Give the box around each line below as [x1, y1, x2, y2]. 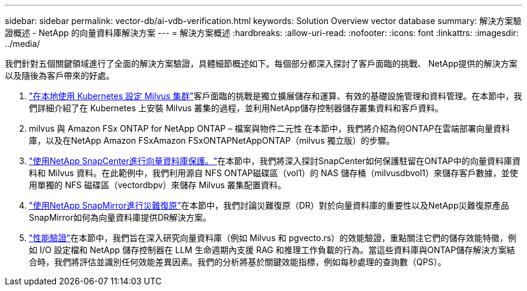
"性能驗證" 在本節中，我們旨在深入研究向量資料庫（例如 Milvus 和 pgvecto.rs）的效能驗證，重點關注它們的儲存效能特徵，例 [29, 233, 517, 243]
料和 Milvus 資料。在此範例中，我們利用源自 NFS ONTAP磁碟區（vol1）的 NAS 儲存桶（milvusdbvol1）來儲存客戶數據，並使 [29, 168, 519, 178]
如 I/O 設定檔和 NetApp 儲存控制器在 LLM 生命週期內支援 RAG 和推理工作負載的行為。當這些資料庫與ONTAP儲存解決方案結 [29, 245, 515, 255]
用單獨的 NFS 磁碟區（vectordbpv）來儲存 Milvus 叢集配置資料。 [29, 180, 286, 190]
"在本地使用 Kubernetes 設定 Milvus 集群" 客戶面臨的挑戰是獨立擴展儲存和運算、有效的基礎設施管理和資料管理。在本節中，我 [29, 91, 522, 101]
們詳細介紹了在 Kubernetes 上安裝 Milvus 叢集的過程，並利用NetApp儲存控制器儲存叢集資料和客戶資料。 [29, 103, 443, 113]
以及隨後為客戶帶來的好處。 [5, 70, 114, 81]
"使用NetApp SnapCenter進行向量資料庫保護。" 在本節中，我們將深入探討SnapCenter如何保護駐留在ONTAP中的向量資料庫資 [29, 156, 521, 166]
